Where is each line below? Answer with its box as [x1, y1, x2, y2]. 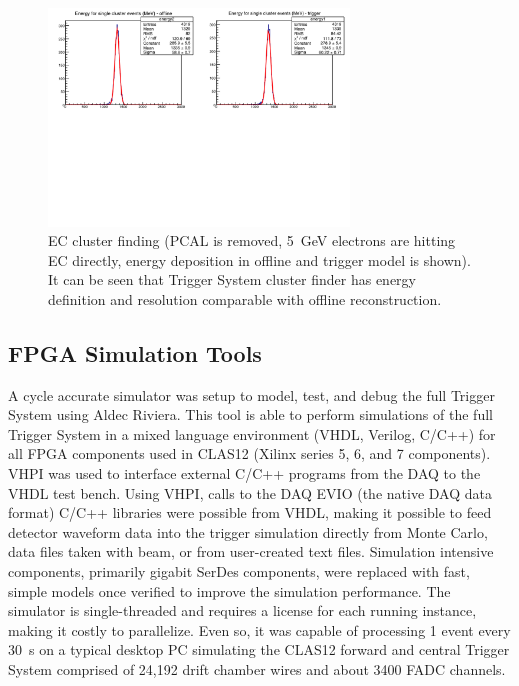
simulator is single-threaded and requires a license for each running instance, [8, 600, 477, 621]
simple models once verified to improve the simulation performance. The [8, 580, 451, 601]
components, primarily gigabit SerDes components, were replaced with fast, [8, 561, 470, 582]
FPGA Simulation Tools [8, 337, 262, 368]
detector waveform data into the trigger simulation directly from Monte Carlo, [8, 521, 488, 542]
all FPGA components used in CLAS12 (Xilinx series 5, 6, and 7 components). [8, 443, 491, 464]
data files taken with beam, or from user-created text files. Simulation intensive [8, 541, 494, 562]
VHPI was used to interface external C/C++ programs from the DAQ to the [8, 463, 481, 484]
